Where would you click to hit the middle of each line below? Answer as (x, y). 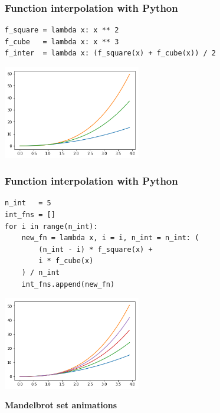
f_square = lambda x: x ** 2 (62, 30)
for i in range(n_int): (51, 226)
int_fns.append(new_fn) (68, 284)
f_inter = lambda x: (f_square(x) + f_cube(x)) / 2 (110, 53)
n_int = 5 (28, 203)
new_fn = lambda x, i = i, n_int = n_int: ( (110, 238)
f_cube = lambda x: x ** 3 (62, 42)
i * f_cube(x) (66, 261)
